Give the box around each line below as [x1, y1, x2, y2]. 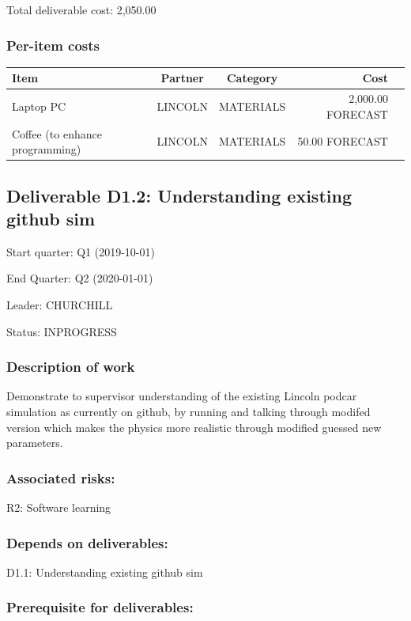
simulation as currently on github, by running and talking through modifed [6, 403, 371, 420]
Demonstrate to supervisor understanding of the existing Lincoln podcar [6, 388, 357, 404]
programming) [12, 141, 81, 157]
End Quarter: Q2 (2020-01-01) [6, 270, 153, 286]
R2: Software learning [6, 499, 111, 516]
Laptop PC [12, 97, 66, 114]
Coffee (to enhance [12, 125, 102, 142]
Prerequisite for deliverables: [6, 597, 194, 617]
